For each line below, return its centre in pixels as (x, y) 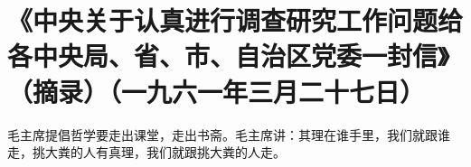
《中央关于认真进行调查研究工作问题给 (235, 20)
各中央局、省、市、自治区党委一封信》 (228, 56)
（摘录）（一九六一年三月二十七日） (217, 91)
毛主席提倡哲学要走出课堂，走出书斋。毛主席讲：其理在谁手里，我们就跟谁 (229, 134)
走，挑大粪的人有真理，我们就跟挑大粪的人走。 (146, 152)
